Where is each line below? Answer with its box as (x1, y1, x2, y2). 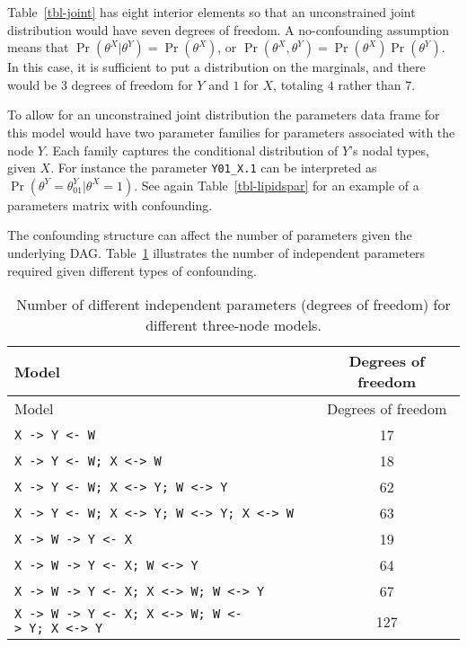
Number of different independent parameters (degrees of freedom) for (16, 294, 451, 315)
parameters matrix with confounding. (7, 195, 213, 214)
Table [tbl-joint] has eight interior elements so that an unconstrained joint (7, 3, 416, 21)
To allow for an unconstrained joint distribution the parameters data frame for (7, 105, 440, 124)
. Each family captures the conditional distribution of (44, 140, 339, 159)
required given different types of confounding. (7, 261, 257, 279)
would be (7, 75, 57, 93)
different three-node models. (145, 315, 322, 336)
